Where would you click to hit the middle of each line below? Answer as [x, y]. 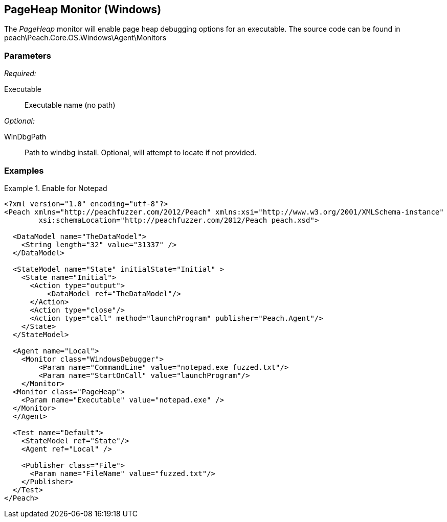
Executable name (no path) [70, 105]
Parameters [28, 55]
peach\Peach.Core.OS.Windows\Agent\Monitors [85, 38]
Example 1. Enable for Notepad [56, 188]
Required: [20, 74]
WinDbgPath [25, 137]
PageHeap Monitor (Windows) [83, 9]
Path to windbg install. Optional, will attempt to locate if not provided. [141, 153]
